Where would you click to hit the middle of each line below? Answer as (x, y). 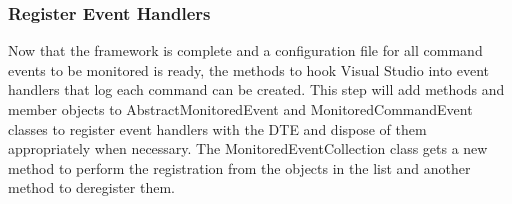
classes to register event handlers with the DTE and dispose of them (217, 128)
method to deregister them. (91, 187)
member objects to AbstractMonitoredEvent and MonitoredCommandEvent (240, 109)
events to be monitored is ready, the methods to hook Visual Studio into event (249, 69)
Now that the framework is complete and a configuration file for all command (245, 50)
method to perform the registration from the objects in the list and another (239, 167)
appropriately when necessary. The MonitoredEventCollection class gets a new (248, 148)
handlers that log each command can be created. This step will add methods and (256, 89)
